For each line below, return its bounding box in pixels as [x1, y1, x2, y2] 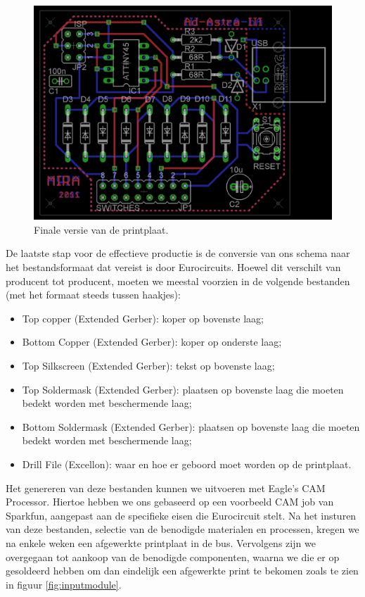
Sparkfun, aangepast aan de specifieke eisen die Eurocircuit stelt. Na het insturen [6, 508, 357, 522]
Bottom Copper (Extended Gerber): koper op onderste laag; [22, 334, 282, 349]
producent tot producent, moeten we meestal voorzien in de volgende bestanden [6, 273, 350, 288]
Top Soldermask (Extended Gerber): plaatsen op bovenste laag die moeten [22, 382, 344, 396]
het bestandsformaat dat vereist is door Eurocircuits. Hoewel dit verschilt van [6, 260, 341, 274]
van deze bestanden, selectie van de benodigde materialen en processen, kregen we [6, 522, 359, 536]
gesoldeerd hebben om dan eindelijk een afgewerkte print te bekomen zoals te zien [6, 563, 359, 578]
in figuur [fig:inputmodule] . [6, 577, 122, 591]
